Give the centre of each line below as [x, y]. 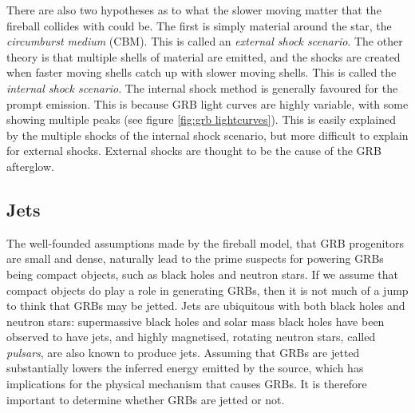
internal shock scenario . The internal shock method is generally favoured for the [202, 87]
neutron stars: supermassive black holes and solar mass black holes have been [196, 321]
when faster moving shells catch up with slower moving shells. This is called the [202, 72]
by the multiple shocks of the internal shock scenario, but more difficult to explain [207, 135]
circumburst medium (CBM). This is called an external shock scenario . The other [205, 41]
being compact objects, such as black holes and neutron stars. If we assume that [203, 274]
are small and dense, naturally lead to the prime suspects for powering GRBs [195, 258]
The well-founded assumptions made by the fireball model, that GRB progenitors [205, 242]
